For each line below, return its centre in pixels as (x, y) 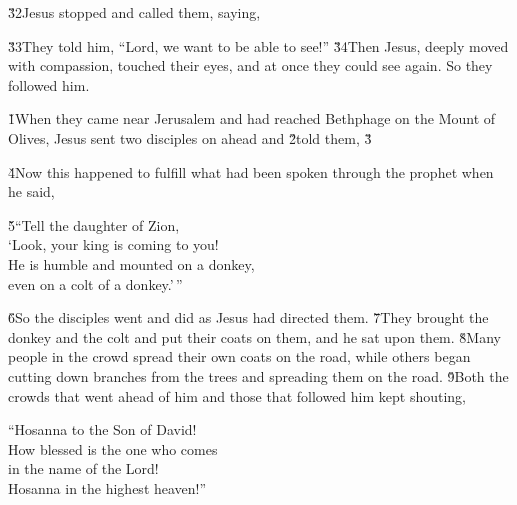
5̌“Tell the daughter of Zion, (94, 224)
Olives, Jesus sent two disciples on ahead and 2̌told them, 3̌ (190, 137)
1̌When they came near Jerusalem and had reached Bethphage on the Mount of (252, 118)
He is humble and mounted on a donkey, (131, 263)
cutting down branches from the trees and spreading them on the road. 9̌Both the (258, 375)
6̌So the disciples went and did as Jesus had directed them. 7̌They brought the (248, 317)
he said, (31, 191)
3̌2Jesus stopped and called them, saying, (134, 12)
